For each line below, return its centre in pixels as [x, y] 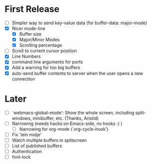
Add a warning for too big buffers [46, 67]
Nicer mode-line [29, 28]
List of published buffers [37, 146]
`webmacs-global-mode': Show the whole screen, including [73, 112]
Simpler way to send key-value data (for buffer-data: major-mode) [79, 23]
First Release [32, 9]
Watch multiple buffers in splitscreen [49, 140]
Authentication [27, 151]
